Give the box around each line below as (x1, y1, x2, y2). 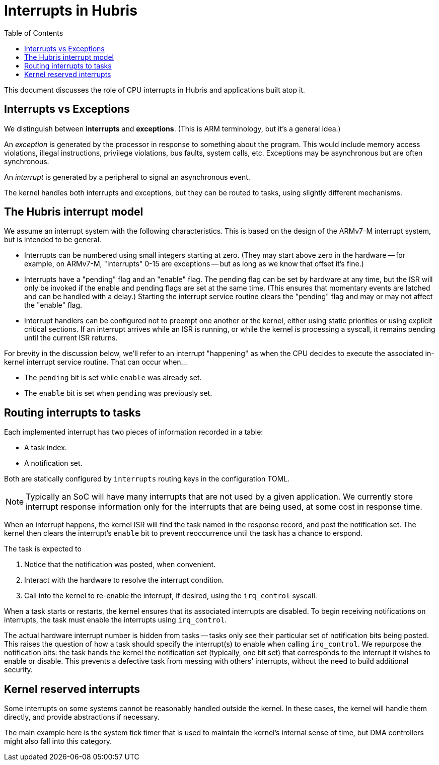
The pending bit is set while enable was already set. (24, 373, 202, 382)
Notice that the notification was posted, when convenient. (24, 560, 216, 569)
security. (4, 665, 33, 674)
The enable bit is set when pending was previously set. (24, 389, 212, 398)
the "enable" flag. (24, 301, 83, 310)
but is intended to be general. (4, 235, 102, 244)
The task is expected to (4, 544, 82, 553)
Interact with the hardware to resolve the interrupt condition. (24, 576, 224, 585)
